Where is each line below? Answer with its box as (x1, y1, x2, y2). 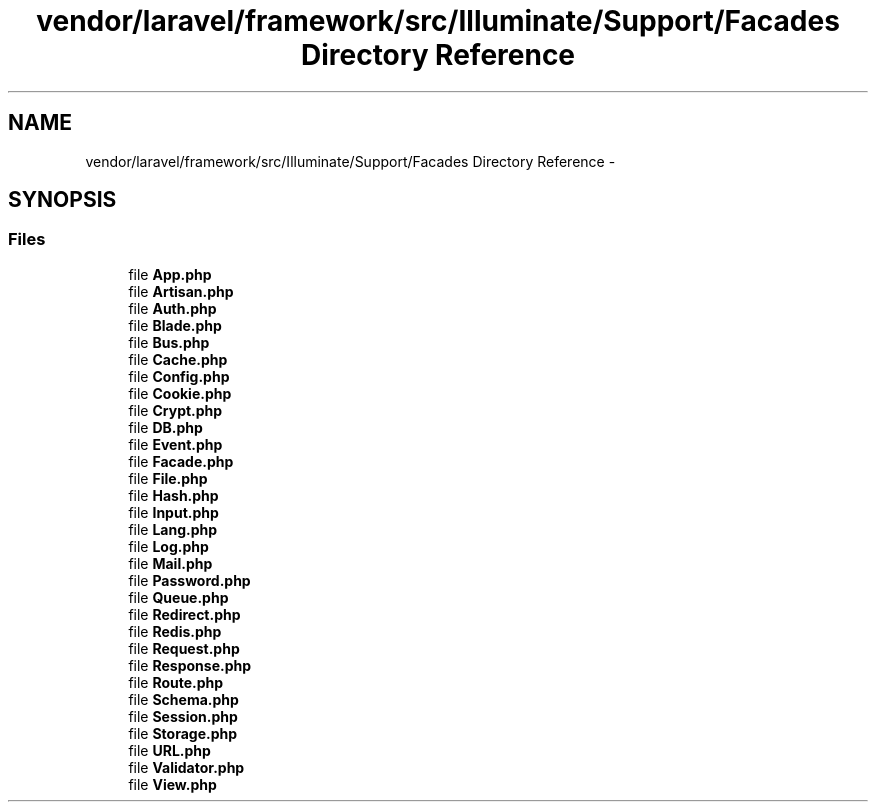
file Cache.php (128, 350, 228, 368)
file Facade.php (128, 452, 234, 470)
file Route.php (128, 673, 224, 691)
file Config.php (128, 367, 230, 385)
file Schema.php (128, 690, 239, 708)
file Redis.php (128, 622, 222, 640)
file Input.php (128, 503, 219, 521)
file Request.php (128, 639, 240, 657)
